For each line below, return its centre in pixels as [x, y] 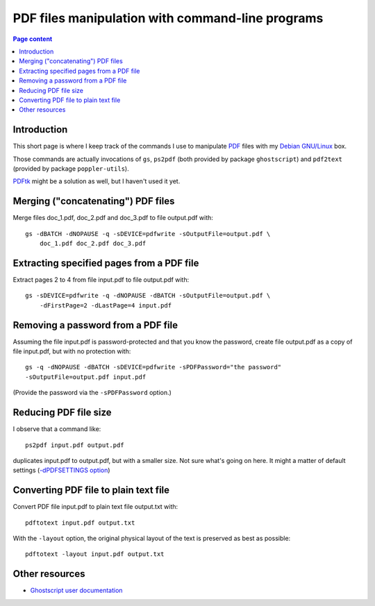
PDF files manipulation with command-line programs [168, 18]
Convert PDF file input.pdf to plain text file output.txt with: [95, 507]
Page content [33, 39]
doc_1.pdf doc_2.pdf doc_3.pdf [93, 244]
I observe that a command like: [57, 429]
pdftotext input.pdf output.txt [80, 523]
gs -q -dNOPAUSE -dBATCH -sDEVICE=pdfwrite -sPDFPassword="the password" [153, 367]
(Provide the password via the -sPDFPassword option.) [92, 393]
